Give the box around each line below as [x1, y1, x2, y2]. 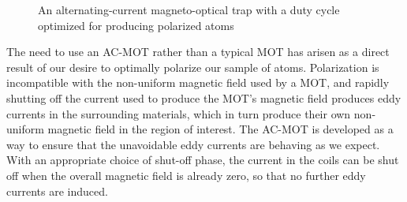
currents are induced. [6, 182, 108, 199]
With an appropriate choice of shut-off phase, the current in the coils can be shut [6, 151, 399, 168]
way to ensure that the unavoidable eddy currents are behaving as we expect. [6, 136, 380, 152]
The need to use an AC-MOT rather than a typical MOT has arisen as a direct [6, 43, 390, 60]
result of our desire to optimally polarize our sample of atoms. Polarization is [6, 58, 379, 75]
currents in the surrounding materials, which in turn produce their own [6, 105, 351, 122]
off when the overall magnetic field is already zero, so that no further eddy [6, 166, 366, 183]
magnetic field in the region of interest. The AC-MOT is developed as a [47, 121, 394, 137]
